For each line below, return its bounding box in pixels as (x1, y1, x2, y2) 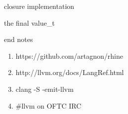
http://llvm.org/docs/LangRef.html (15, 67, 124, 77)
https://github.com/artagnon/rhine (15, 50, 124, 61)
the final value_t (4, 17, 55, 28)
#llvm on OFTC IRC (15, 100, 82, 111)
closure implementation (4, 1, 75, 11)
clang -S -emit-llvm (15, 83, 74, 94)
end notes (4, 34, 33, 44)
